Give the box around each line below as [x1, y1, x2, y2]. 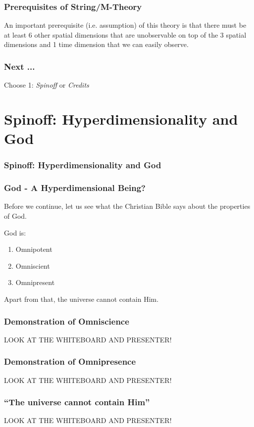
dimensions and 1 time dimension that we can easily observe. [4, 39, 189, 49]
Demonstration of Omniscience [4, 315, 129, 327]
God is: [4, 227, 26, 237]
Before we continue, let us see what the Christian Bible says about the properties [4, 201, 251, 211]
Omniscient [15, 260, 50, 271]
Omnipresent [15, 277, 55, 287]
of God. [4, 211, 27, 221]
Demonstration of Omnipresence [4, 355, 136, 368]
